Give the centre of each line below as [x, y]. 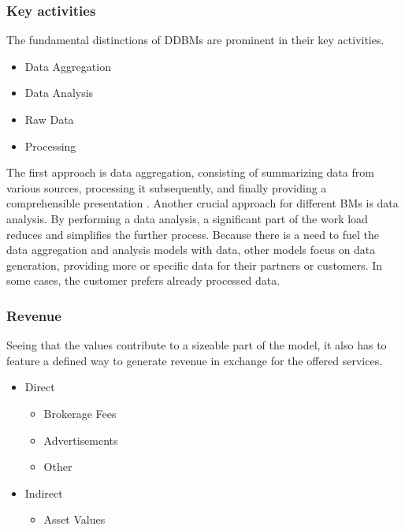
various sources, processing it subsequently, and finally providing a [167, 187]
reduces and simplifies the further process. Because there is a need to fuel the [193, 234]
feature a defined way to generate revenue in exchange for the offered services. [195, 360]
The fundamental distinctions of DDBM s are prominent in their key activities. [195, 40]
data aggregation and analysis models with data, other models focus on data [191, 250]
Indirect [44, 493]
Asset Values [74, 519]
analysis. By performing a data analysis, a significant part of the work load [187, 218]
